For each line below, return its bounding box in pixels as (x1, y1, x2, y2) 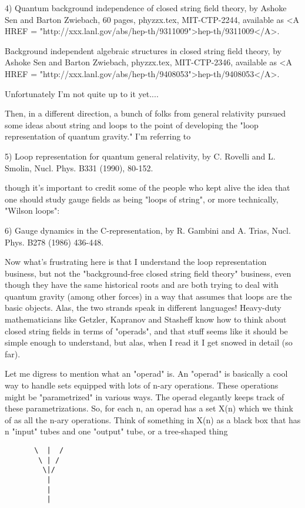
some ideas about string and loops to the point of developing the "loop (5, 118, 259, 131)
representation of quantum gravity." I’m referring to (5, 130, 191, 142)
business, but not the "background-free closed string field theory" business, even (5, 267, 291, 279)
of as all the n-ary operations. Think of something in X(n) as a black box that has (5, 413, 301, 426)
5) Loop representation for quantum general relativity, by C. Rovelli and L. (5, 150, 276, 162)
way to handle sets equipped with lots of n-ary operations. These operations (5, 379, 279, 391)
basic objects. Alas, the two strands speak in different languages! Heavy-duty (5, 301, 281, 314)
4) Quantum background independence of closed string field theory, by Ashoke (5, 2, 287, 14)
